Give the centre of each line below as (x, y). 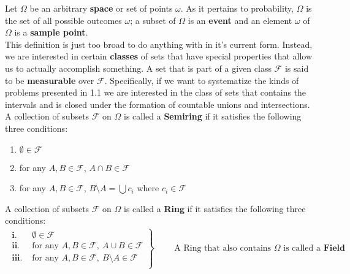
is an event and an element (240, 20)
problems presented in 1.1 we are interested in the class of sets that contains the (156, 92)
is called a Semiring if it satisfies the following (213, 116)
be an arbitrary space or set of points (101, 8)
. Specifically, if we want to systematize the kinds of (202, 80)
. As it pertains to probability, (237, 8)
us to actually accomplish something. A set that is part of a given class (138, 68)
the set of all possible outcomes (63, 20)
